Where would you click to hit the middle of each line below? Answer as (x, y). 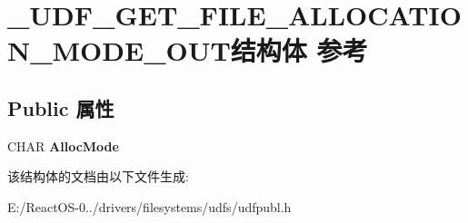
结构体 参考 (299, 50)
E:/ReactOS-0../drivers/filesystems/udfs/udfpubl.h (149, 206)
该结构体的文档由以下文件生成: (98, 176)
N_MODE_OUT (119, 50)
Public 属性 (61, 107)
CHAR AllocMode (63, 145)
